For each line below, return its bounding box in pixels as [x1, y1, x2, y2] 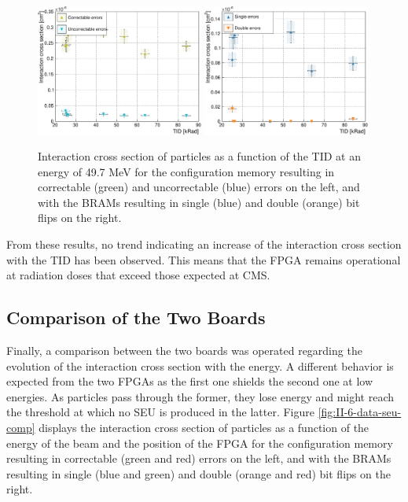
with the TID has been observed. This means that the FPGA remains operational [6, 251, 401, 268]
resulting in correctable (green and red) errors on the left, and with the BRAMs [6, 450, 391, 467]
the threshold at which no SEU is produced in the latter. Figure [6, 404, 314, 420]
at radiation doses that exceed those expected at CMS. [6, 267, 270, 283]
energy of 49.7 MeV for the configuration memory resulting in [38, 163, 335, 179]
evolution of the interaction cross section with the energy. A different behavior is [6, 357, 394, 374]
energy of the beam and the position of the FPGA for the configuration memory [6, 434, 393, 451]
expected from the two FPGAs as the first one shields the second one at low [6, 373, 373, 389]
